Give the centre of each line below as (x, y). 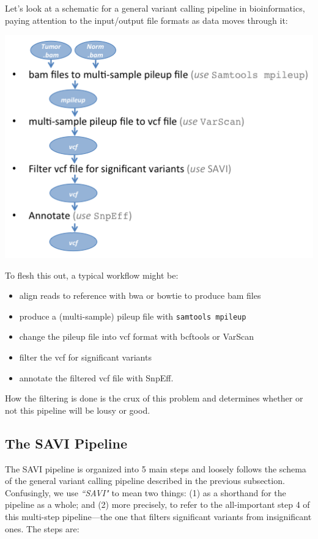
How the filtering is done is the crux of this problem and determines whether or (154, 398)
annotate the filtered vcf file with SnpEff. (96, 377)
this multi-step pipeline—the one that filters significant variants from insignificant (158, 516)
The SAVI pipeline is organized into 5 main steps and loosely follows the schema (156, 468)
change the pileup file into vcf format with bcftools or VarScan (137, 336)
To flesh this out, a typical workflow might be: (92, 275)
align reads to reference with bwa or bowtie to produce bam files (140, 295)
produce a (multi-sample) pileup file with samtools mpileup (133, 316)
